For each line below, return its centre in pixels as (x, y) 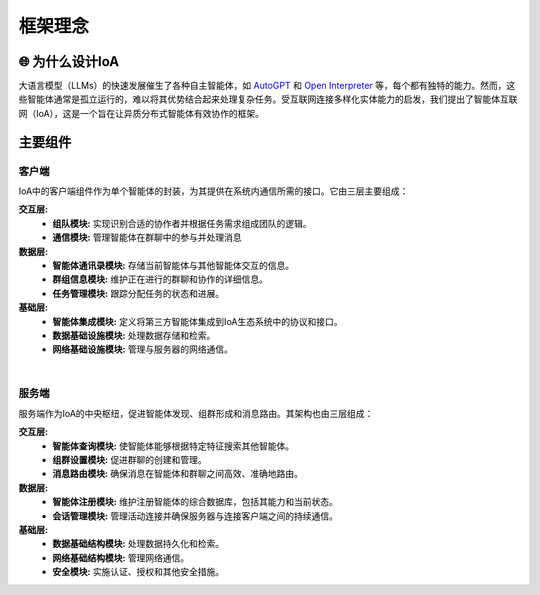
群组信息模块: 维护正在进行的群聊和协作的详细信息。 (160, 279)
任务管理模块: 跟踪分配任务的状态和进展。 (138, 293)
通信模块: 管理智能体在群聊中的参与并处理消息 (147, 237)
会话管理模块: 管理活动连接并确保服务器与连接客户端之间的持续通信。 (195, 516)
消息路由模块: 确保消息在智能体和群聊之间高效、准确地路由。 (178, 474)
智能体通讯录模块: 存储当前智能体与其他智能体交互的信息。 (173, 265)
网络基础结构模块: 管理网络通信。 (121, 557)
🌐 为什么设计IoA (69, 61)
